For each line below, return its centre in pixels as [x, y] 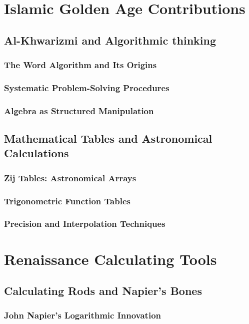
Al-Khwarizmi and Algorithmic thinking [110, 40]
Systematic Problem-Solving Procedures [87, 87]
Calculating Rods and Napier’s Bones [103, 291]
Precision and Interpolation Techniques [85, 224]
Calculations [36, 153]
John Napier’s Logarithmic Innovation [82, 315]
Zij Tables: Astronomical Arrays [70, 178]
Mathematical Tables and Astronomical [108, 138]
